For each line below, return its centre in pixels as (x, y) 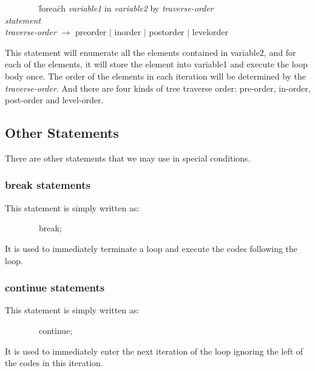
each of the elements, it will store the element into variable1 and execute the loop (156, 64)
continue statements (55, 288)
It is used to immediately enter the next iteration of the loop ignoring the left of (154, 351)
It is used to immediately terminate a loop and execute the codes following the (151, 248)
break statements (48, 185)
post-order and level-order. (54, 100)
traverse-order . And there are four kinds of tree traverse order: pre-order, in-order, (158, 88)
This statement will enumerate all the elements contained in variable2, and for (151, 52)
